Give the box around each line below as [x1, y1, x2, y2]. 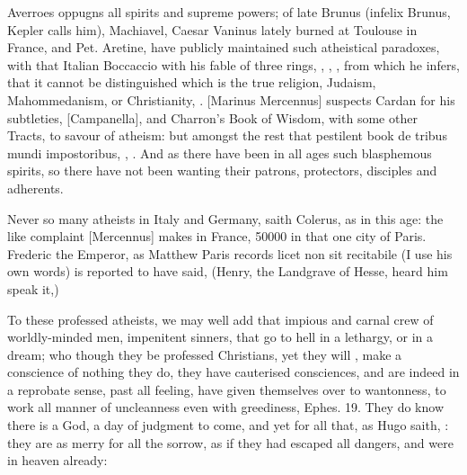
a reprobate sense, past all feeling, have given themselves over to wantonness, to [7, 380, 446, 399]
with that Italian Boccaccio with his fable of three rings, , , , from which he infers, [7, 55, 460, 74]
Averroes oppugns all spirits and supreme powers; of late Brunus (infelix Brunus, [7, 3, 451, 21]
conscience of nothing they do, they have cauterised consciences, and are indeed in [7, 363, 460, 381]
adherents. [7, 178, 64, 197]
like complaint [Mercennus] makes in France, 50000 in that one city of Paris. [7, 227, 427, 246]
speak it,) [7, 279, 59, 298]
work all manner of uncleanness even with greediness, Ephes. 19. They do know [7, 398, 445, 417]
